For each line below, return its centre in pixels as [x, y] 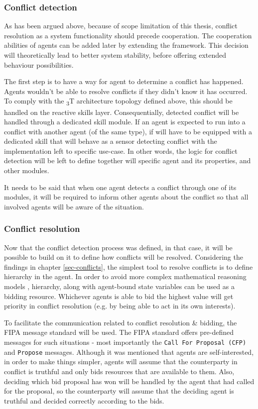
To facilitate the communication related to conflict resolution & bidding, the [121, 322]
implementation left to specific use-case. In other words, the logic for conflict [121, 151]
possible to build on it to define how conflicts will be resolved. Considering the [124, 257]
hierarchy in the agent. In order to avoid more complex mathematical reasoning [125, 276]
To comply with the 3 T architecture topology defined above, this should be [118, 102]
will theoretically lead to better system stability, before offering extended [115, 55]
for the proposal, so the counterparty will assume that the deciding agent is [119, 391]
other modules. [27, 170]
